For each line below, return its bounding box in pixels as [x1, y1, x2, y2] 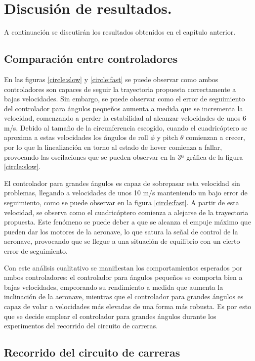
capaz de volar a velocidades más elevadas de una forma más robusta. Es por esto [4, 301, 252, 311]
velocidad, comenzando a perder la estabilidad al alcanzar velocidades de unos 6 [4, 113, 246, 123]
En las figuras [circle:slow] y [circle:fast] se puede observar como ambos [4, 74, 218, 84]
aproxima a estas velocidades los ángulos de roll [4, 132, 148, 142]
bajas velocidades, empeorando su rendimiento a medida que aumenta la [4, 281, 223, 292]
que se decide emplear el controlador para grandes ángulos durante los [4, 311, 216, 321]
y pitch [157, 132, 178, 142]
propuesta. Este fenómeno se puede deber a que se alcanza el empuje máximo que [4, 217, 251, 227]
